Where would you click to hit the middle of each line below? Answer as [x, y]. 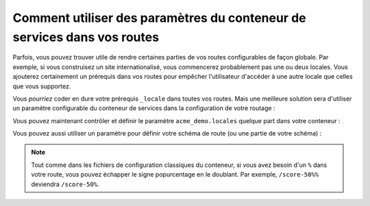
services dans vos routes [86, 37]
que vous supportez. [42, 86]
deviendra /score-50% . [65, 184]
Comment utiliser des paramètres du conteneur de [159, 18]
